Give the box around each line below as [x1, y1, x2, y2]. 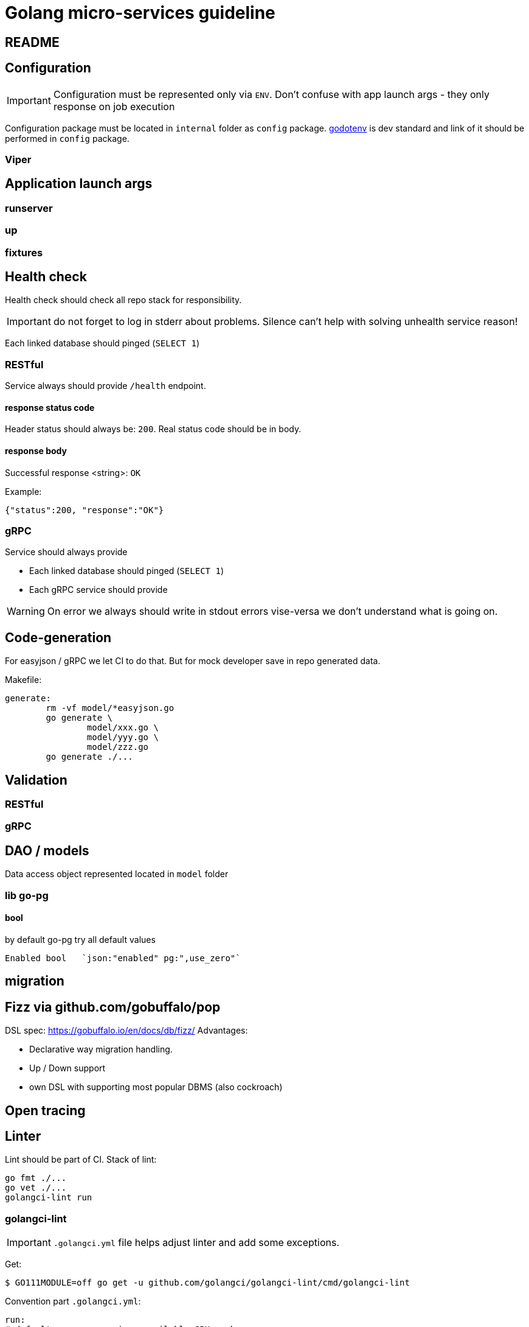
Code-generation [5, 629, 112, 645]
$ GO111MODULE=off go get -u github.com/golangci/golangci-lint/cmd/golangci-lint [5, 1278, 410, 1288]
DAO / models [5, 842, 89, 858]
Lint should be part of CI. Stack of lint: [5, 1154, 157, 1165]
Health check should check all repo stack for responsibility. [5, 295, 242, 306]
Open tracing [5, 1102, 86, 1118]
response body [5, 445, 67, 456]
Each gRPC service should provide [29, 584, 168, 595]
